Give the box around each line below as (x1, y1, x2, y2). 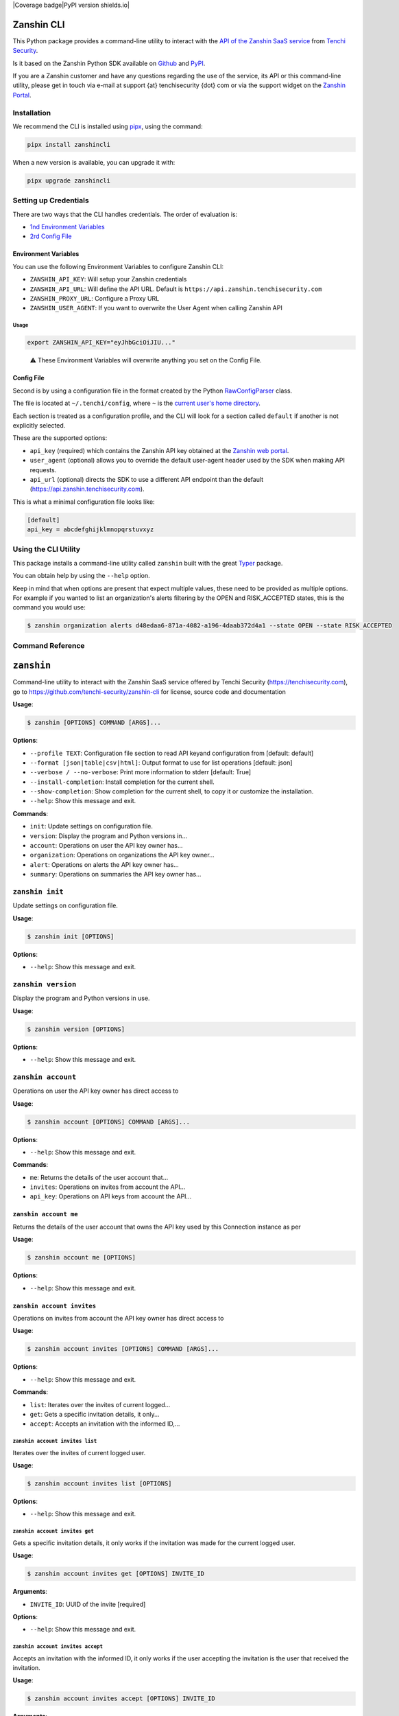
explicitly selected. (12, 421, 66, 429)
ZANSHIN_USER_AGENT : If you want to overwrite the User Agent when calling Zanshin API (29, 304, 282, 312)
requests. (29, 465, 57, 474)
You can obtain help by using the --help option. (12, 572, 150, 580)
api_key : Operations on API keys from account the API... (29, 1192, 192, 1201)
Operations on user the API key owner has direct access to (12, 1087, 179, 1095)
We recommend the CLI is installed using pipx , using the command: (12, 122, 203, 130)
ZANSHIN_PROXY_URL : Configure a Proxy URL (29, 294, 160, 303)
